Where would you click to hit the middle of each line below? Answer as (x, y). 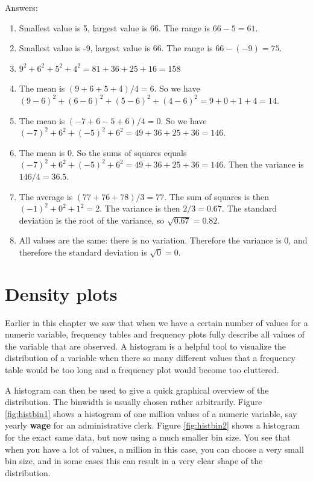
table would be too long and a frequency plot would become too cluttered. (142, 369)
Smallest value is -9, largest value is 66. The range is (116, 48)
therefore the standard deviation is (83, 252)
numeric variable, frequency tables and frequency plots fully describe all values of (155, 334)
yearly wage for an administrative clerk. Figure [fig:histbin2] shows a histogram (153, 425)
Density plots (61, 293)
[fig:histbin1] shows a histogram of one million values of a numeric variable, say (151, 413)
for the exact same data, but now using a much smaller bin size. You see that (148, 437)
